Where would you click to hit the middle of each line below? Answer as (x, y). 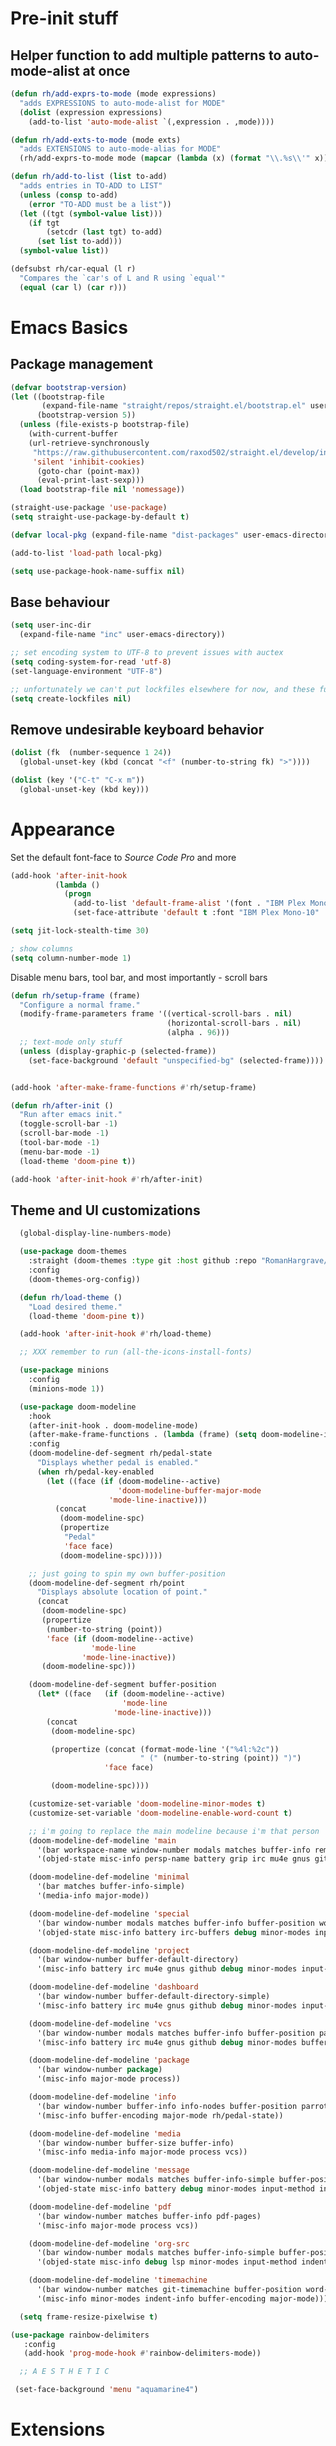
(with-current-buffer (73, 434)
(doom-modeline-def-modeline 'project (109, 1950)
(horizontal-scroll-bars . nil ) (234, 1023)
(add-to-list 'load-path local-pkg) (86, 553)
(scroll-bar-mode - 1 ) (64, 1133)
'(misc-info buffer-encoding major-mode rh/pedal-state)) (160, 2115)
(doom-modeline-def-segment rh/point (107, 1583)
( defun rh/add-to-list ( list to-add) (89, 177)
